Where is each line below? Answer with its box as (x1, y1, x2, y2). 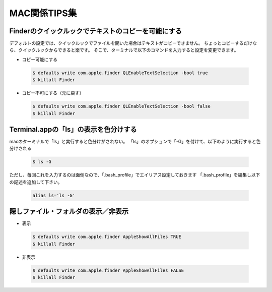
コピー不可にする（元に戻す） (22, 90, 84, 96)
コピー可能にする (22, 56, 58, 63)
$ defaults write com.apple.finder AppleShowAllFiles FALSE (32, 267, 184, 273)
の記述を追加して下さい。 (9, 179, 62, 185)
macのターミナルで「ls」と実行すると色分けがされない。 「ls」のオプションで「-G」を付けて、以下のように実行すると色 (9, 139, 261, 145)
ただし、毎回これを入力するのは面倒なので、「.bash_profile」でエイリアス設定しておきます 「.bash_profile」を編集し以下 (9, 172, 260, 178)
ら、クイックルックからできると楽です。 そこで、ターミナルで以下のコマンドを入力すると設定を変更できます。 (9, 47, 239, 53)
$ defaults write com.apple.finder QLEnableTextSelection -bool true (32, 70, 208, 76)
